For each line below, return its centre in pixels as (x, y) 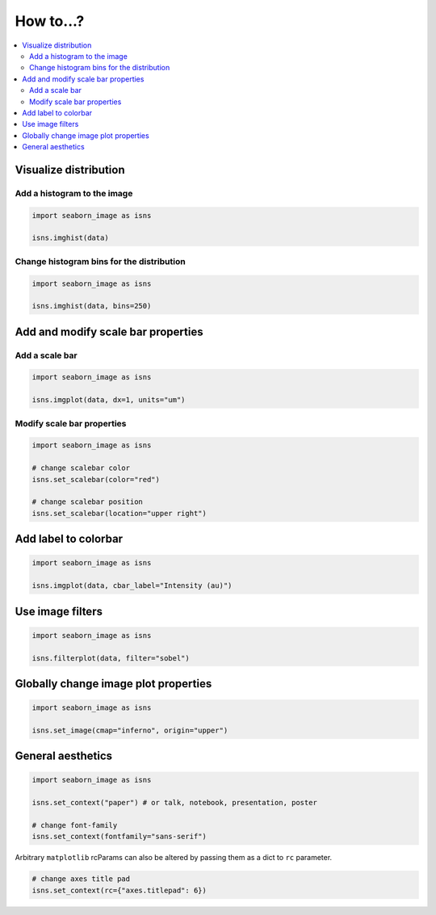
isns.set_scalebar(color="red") (96, 479)
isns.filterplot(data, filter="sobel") (111, 658)
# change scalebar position (87, 502)
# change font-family (75, 825)
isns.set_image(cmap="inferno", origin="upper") (130, 730)
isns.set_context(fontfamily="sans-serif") (119, 837)
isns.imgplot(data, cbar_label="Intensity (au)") (132, 586)
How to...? (50, 21)
